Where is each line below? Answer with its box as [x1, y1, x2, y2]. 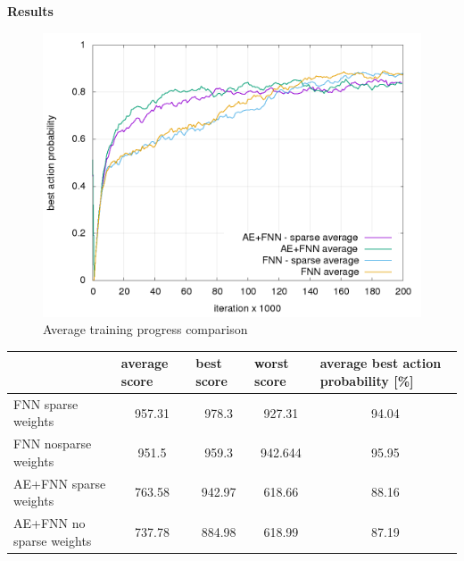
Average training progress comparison [43, 320, 248, 339]
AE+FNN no [13, 514, 86, 532]
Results [7, 2, 54, 20]
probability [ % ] [319, 371, 414, 389]
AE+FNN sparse [13, 473, 106, 492]
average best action [319, 354, 442, 373]
